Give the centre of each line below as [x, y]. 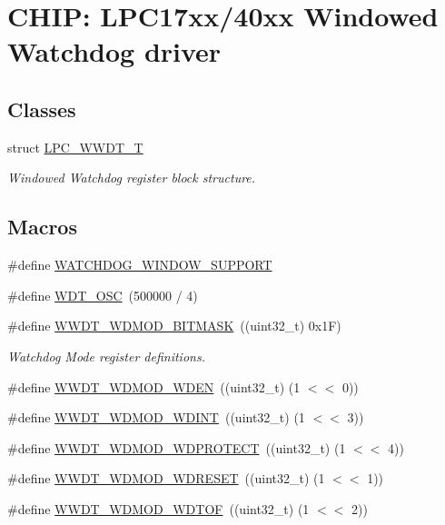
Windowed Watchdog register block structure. [132, 178]
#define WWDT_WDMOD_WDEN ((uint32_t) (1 [154, 386]
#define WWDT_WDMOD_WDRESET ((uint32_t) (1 [166, 478]
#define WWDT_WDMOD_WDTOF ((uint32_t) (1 [158, 508]
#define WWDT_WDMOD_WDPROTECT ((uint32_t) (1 [177, 447]
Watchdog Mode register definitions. [106, 356]
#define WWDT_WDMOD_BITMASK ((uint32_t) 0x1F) [174, 326]
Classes [42, 109]
